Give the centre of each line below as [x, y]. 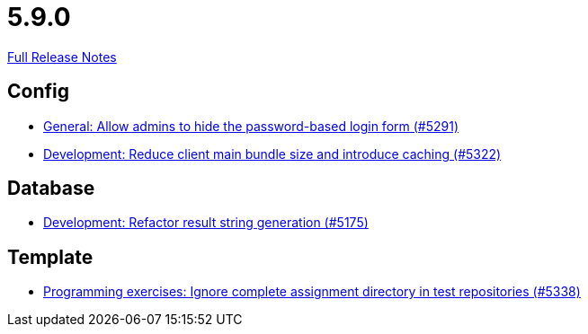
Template [50, 257]
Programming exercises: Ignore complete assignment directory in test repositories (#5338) [312, 292]
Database [51, 189]
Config [38, 92]
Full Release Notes [62, 57]
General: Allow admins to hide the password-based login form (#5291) [251, 126]
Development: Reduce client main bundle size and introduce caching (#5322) [272, 154]
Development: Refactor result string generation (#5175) [206, 223]
